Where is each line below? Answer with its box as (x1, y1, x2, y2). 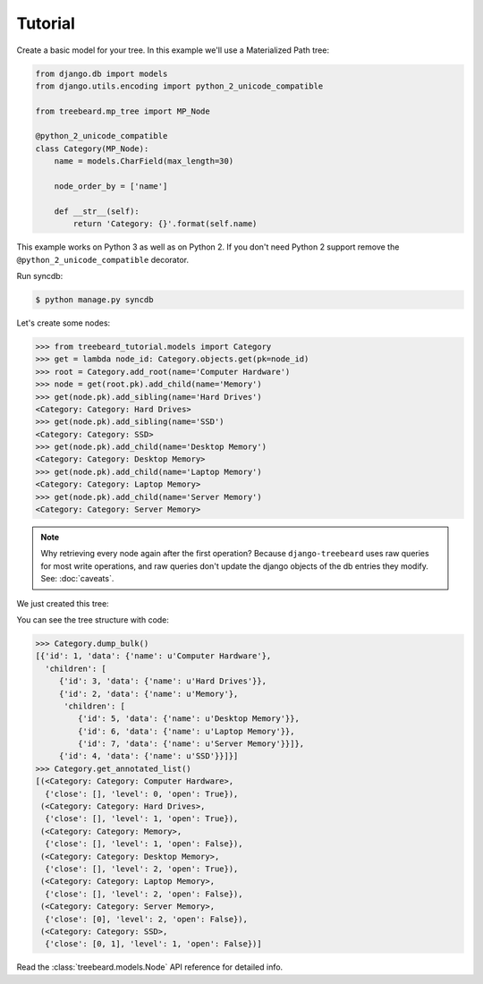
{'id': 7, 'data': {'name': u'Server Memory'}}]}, (77, 739, 305, 749)
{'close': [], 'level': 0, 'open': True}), (45, 788, 239, 799)
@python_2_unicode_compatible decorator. (16, 254, 190, 265)
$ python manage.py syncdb (35, 294, 154, 304)
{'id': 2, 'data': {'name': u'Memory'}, (58, 689, 239, 699)
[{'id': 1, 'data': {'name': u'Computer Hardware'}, (35, 651, 272, 661)
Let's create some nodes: (16, 318, 111, 328)
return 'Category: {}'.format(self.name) (72, 219, 258, 229)
